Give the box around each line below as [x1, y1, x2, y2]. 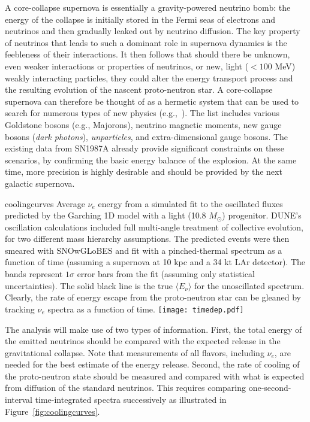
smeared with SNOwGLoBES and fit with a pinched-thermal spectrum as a [5, 244, 282, 256]
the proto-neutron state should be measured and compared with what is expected [5, 369, 305, 382]
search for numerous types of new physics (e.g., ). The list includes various [5, 107, 280, 119]
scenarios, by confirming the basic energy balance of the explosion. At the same [5, 153, 297, 166]
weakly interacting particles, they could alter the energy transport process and [5, 71, 293, 84]
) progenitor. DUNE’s [222, 209, 302, 221]
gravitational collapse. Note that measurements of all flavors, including [5, 346, 264, 359]
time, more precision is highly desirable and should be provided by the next [5, 165, 282, 178]
